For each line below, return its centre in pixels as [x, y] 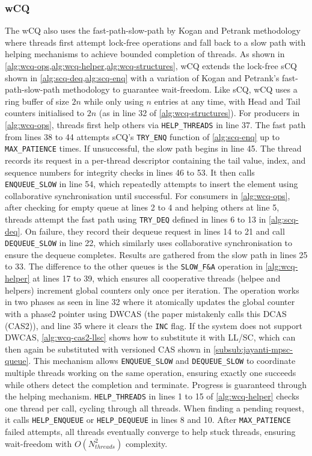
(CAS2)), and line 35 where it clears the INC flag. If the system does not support [154, 325]
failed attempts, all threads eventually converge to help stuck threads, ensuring [150, 432]
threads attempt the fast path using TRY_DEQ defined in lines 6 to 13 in [136, 219]
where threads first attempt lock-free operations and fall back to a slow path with [155, 42]
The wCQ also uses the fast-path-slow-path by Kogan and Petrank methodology [153, 30]
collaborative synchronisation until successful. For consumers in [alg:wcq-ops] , [148, 195]
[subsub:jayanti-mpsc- [253, 349]
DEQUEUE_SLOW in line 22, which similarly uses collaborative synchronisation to [149, 243]
